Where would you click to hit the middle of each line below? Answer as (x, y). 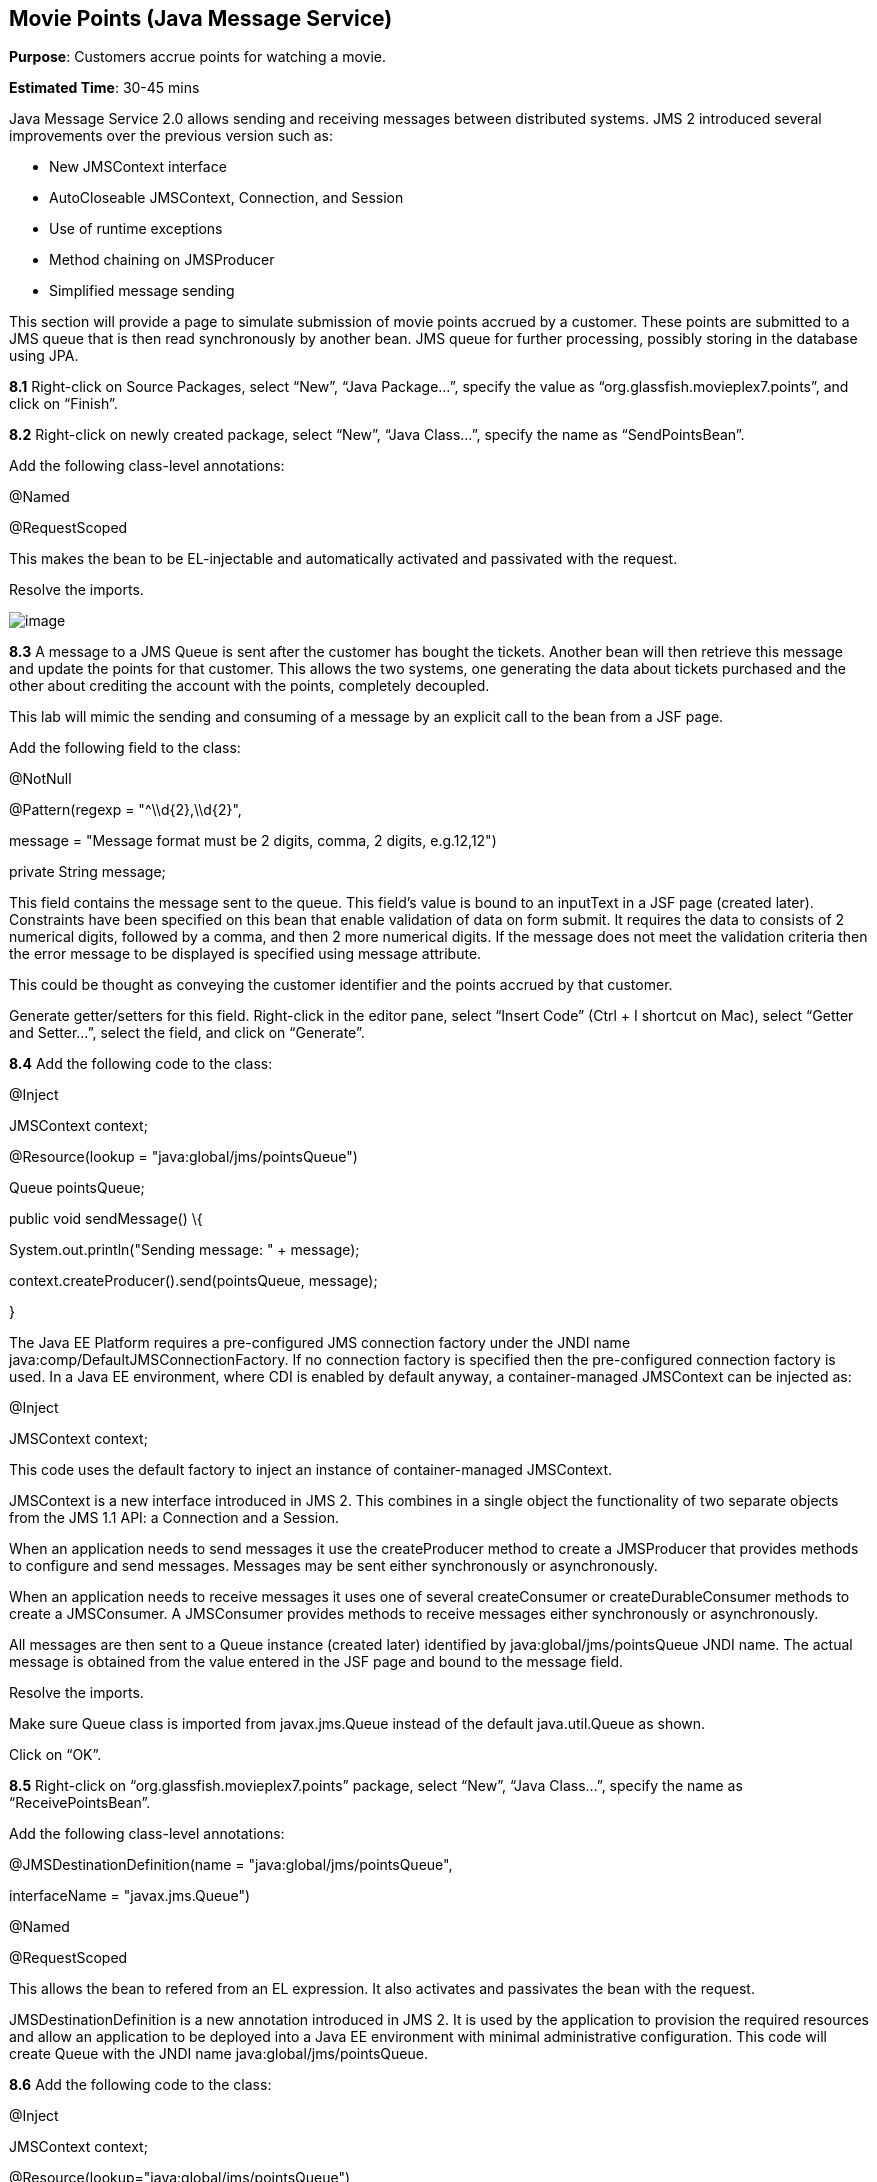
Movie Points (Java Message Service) (201, 18)
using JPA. (44, 356)
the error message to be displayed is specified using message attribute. (245, 954)
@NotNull (40, 779)
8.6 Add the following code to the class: (140, 2085)
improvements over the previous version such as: (171, 136)
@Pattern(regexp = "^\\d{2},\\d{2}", (125, 810)
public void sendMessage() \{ (106, 1219)
